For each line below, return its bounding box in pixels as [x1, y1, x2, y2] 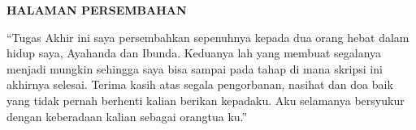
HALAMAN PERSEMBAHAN [6, 2, 187, 18]
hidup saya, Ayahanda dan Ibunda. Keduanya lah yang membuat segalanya [6, 44, 382, 61]
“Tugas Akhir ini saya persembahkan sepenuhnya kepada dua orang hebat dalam [6, 28, 409, 45]
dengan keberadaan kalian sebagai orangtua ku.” [6, 107, 248, 124]
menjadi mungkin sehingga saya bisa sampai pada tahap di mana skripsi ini [6, 60, 383, 77]
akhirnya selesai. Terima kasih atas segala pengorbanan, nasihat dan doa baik [6, 76, 393, 93]
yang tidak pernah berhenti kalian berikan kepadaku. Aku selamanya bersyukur [6, 91, 405, 108]
